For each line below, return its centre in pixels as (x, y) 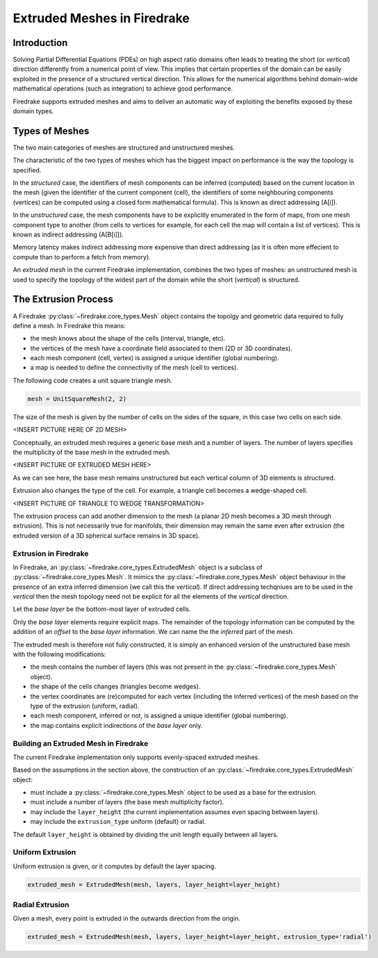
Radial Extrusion (41, 905)
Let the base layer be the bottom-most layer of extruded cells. (102, 609)
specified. (27, 170)
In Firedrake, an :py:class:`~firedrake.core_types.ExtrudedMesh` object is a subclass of (138, 567)
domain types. (33, 111)
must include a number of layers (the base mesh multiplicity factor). (127, 802)
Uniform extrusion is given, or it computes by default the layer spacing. (115, 866)
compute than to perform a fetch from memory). (82, 257)
